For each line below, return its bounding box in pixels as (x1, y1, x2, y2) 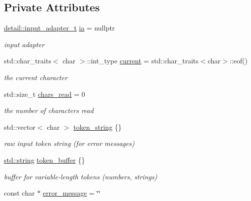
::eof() (229, 56, 248, 66)
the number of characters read (4, 105, 94, 115)
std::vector (4, 121, 35, 132)
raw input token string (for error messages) (4, 138, 135, 148)
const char (4, 188, 35, 198)
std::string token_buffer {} (4, 154, 85, 165)
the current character (4, 72, 67, 82)
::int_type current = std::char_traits (87, 56, 199, 66)
